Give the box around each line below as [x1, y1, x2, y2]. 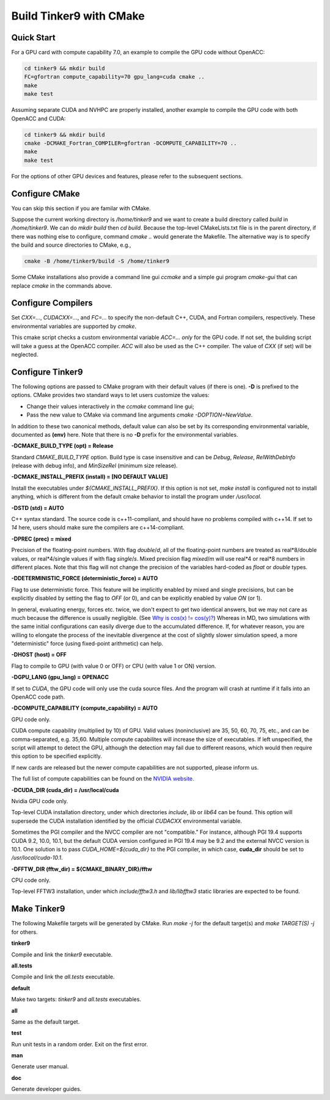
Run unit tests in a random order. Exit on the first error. [11, 1040, 148, 1047]
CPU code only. [11, 876, 51, 884]
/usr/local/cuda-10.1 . [11, 854, 64, 861]
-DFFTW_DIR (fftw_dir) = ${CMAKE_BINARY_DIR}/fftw [11, 865, 152, 873]
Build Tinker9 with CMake [11, 9, 145, 23]
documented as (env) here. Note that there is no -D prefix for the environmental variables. [11, 431, 238, 438]
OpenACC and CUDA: [11, 115, 66, 122]
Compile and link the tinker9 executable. [11, 950, 113, 958]
